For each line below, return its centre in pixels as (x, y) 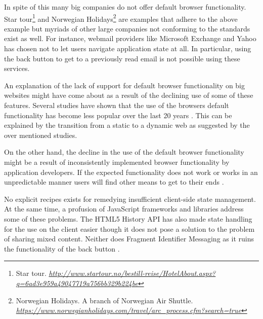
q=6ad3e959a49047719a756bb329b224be (77, 283)
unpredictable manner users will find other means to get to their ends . (114, 182)
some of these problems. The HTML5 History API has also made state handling (128, 218)
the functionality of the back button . (62, 248)
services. (17, 68)
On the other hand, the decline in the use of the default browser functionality (124, 152)
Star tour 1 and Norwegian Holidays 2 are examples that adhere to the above (121, 18)
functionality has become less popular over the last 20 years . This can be (118, 115)
